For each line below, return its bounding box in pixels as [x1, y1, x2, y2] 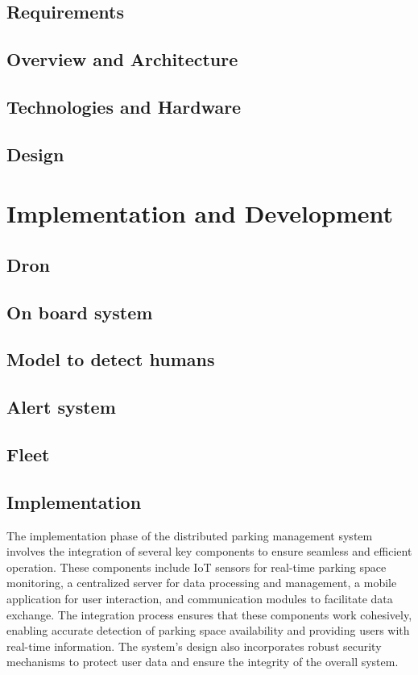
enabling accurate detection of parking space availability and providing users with [6, 622, 410, 639]
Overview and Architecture [6, 47, 238, 72]
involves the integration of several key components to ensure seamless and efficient [6, 543, 412, 560]
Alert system [6, 394, 116, 419]
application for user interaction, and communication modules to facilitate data [6, 590, 393, 606]
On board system [6, 299, 153, 324]
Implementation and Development [6, 197, 394, 230]
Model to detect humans [6, 347, 215, 372]
